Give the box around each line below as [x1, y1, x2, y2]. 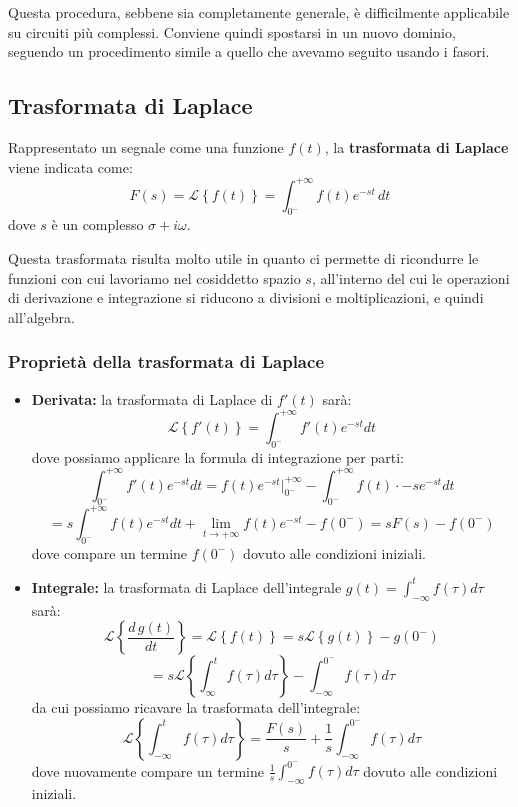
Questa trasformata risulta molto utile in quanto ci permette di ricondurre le [8, 248, 479, 269]
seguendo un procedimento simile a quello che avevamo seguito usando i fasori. [8, 41, 490, 62]
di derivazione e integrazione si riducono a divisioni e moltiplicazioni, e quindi [8, 287, 484, 308]
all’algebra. [8, 306, 75, 327]
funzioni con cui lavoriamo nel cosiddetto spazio [8, 267, 301, 288]
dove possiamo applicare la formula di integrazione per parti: [31, 446, 404, 467]
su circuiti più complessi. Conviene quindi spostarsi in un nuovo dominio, [8, 21, 456, 42]
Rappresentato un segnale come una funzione [8, 136, 284, 157]
